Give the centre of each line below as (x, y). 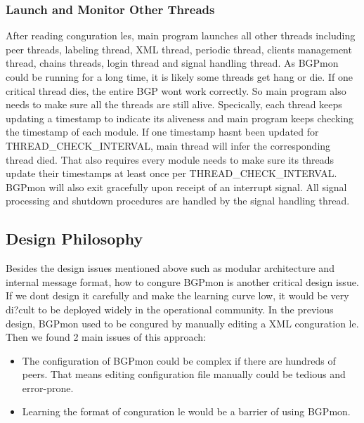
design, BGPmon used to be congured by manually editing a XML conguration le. (182, 323)
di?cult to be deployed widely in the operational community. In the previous (170, 309)
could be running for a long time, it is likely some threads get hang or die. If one (179, 77)
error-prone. (48, 388)
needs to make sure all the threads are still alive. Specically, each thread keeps (174, 104)
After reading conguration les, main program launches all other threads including (181, 35)
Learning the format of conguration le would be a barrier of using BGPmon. (186, 411)
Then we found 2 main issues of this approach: (106, 337)
